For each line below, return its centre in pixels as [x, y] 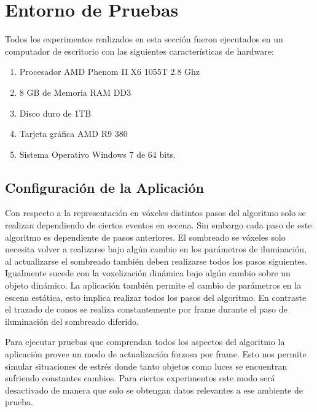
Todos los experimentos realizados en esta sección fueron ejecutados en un [144, 39]
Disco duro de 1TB [55, 113]
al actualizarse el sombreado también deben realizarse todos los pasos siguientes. [156, 261]
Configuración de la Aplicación [104, 187]
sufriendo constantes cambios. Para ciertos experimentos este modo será [140, 378]
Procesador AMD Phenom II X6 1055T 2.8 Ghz [110, 72]
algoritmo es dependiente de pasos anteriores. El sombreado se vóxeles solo [145, 237]
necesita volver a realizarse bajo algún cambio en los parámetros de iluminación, [156, 249]
